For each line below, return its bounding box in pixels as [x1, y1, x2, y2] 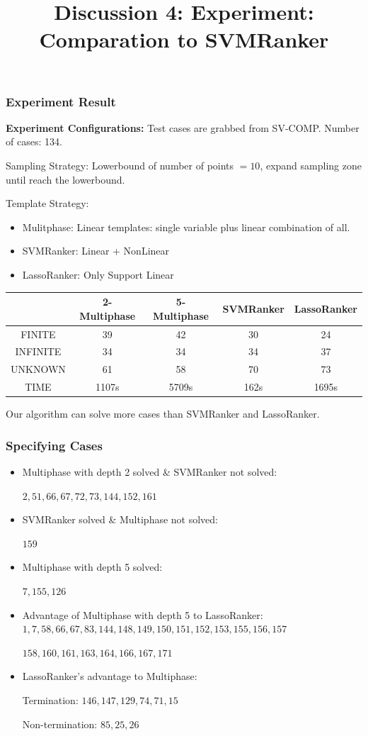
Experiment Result [6, 92, 116, 110]
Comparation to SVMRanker [39, 25, 329, 54]
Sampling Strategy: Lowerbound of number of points [6, 158, 234, 173]
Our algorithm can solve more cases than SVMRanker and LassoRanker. [6, 406, 320, 421]
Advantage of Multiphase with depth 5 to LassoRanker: [22, 607, 263, 622]
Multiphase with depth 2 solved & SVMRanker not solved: [22, 464, 277, 479]
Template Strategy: [6, 196, 89, 211]
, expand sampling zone [260, 158, 362, 173]
